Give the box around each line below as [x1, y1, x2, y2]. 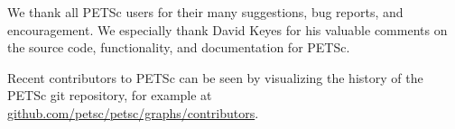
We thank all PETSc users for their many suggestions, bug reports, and [7, 3, 404, 21]
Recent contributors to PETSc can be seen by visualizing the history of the [7, 68, 423, 87]
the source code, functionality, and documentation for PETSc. [7, 38, 350, 57]
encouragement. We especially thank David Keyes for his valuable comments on [7, 20, 448, 39]
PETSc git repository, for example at [7, 86, 212, 105]
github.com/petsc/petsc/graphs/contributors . [7, 103, 259, 122]
